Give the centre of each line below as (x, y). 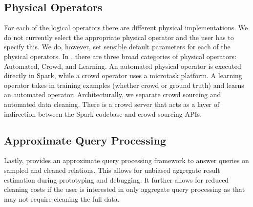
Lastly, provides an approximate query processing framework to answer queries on (126, 160)
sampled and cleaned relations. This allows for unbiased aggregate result (112, 170)
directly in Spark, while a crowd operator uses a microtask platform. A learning (123, 75)
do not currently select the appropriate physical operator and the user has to (119, 37)
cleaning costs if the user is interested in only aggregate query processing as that (125, 189)
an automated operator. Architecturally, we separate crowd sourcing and (113, 94)
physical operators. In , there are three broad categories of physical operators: (120, 56)
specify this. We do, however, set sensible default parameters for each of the (117, 47)
